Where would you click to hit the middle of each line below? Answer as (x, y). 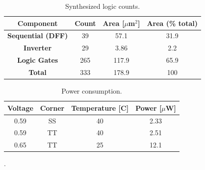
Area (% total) (172, 23)
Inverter (38, 48)
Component (38, 23)
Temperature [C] (100, 108)
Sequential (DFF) (38, 36)
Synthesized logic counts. (102, 6)
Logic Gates (38, 60)
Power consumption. (92, 91)
